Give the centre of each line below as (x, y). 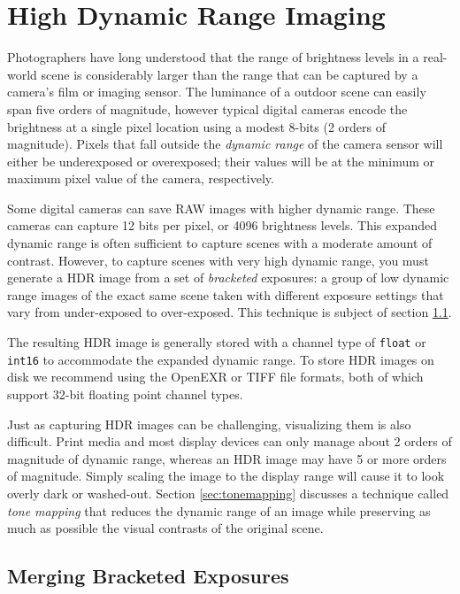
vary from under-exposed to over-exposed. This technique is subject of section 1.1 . (230, 312)
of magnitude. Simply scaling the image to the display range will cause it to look (226, 476)
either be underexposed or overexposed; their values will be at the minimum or (221, 161)
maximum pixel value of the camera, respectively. (141, 178)
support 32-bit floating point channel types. (125, 393)
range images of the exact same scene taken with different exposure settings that (226, 294)
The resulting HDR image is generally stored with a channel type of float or (217, 342)
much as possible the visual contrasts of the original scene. (165, 528)
